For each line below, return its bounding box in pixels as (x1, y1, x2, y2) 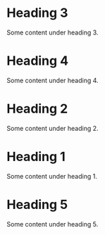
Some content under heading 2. (6, 124, 99, 132)
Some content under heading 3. (6, 28, 99, 37)
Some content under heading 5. (6, 220, 99, 228)
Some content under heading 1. (6, 172, 98, 180)
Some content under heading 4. (6, 76, 99, 84)
